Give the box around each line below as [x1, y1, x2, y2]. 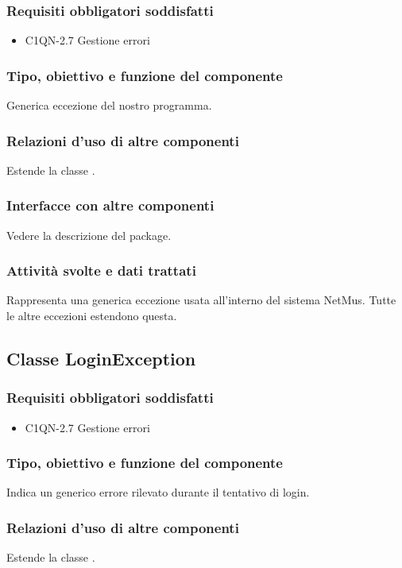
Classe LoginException [6, 346, 196, 371]
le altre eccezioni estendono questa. [6, 307, 177, 324]
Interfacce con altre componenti [6, 195, 215, 215]
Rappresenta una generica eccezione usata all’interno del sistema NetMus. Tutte [6, 292, 396, 308]
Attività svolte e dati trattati [6, 261, 196, 280]
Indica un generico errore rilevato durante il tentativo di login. [6, 484, 310, 500]
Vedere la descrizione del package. [6, 226, 172, 243]
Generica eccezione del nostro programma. [6, 97, 212, 114]
